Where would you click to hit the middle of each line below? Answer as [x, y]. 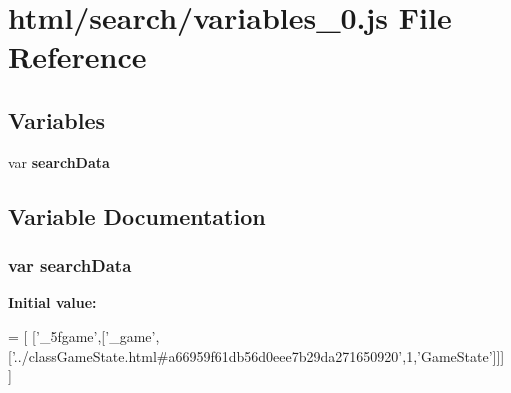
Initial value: [52, 302]
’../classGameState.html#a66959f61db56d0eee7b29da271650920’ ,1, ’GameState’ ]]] [258, 355]
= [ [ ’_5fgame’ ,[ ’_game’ [82, 335]
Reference [77, 56]
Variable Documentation [137, 215]
